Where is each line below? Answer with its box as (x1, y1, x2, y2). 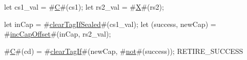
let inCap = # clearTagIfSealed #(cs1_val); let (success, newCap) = (4, 18, 216, 29)
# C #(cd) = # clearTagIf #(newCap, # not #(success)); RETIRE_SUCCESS (4, 45, 243, 56)
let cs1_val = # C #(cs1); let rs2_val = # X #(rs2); (4, 2, 164, 12)
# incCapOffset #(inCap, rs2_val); (4, 28, 111, 39)
